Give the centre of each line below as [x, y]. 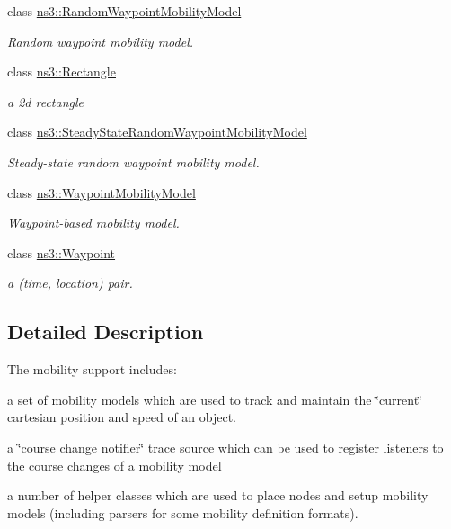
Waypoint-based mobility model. [93, 223]
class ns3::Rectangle [62, 72]
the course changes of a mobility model [115, 465]
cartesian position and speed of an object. [122, 417]
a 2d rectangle [45, 101]
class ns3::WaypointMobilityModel [102, 192]
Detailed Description [106, 332]
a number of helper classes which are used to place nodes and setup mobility [218, 495]
